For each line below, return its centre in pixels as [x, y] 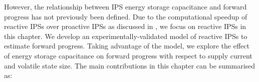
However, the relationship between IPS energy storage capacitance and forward [125, 6]
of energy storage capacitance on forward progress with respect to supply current [128, 55]
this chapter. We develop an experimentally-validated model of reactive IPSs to [126, 36]
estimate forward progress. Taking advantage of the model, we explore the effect [127, 46]
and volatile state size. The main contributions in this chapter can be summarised [130, 65]
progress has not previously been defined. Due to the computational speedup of [126, 16]
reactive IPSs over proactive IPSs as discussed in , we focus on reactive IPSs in [125, 26]
